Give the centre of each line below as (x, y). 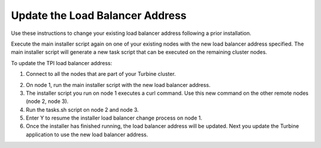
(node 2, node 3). (47, 101)
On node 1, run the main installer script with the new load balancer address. (118, 85)
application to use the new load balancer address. (87, 134)
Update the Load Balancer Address (99, 15)
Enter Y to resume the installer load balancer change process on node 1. (114, 118)
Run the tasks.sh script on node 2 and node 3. (82, 110)
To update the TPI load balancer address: (62, 63)
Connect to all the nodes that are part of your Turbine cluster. (101, 74)
